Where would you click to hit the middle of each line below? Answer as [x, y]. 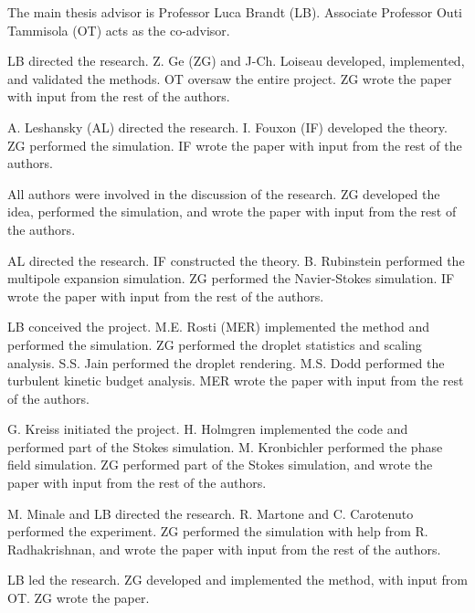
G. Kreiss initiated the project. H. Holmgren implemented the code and [208, 429]
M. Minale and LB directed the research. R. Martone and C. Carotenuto [211, 513]
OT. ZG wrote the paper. [79, 598]
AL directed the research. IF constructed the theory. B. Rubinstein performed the [236, 260]
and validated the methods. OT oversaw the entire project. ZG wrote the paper [230, 78]
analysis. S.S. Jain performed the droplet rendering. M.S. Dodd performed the [226, 362]
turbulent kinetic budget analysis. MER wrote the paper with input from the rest [236, 380]
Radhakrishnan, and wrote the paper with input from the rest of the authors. [224, 549]
